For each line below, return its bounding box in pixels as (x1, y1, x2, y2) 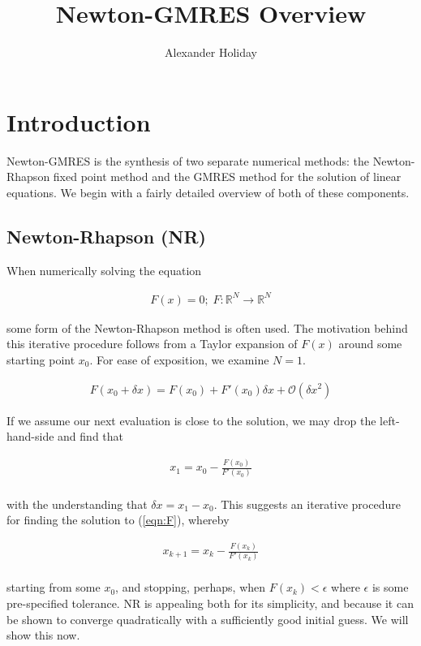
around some (338, 335, 402, 352)
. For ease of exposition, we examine (89, 351, 269, 368)
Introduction (6, 105, 151, 138)
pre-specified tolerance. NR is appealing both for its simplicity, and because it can (6, 595, 414, 612)
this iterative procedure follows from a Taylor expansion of (6, 335, 298, 352)
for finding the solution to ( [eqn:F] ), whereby (6, 511, 230, 528)
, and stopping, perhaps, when (115, 579, 266, 596)
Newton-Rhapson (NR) (6, 223, 206, 248)
